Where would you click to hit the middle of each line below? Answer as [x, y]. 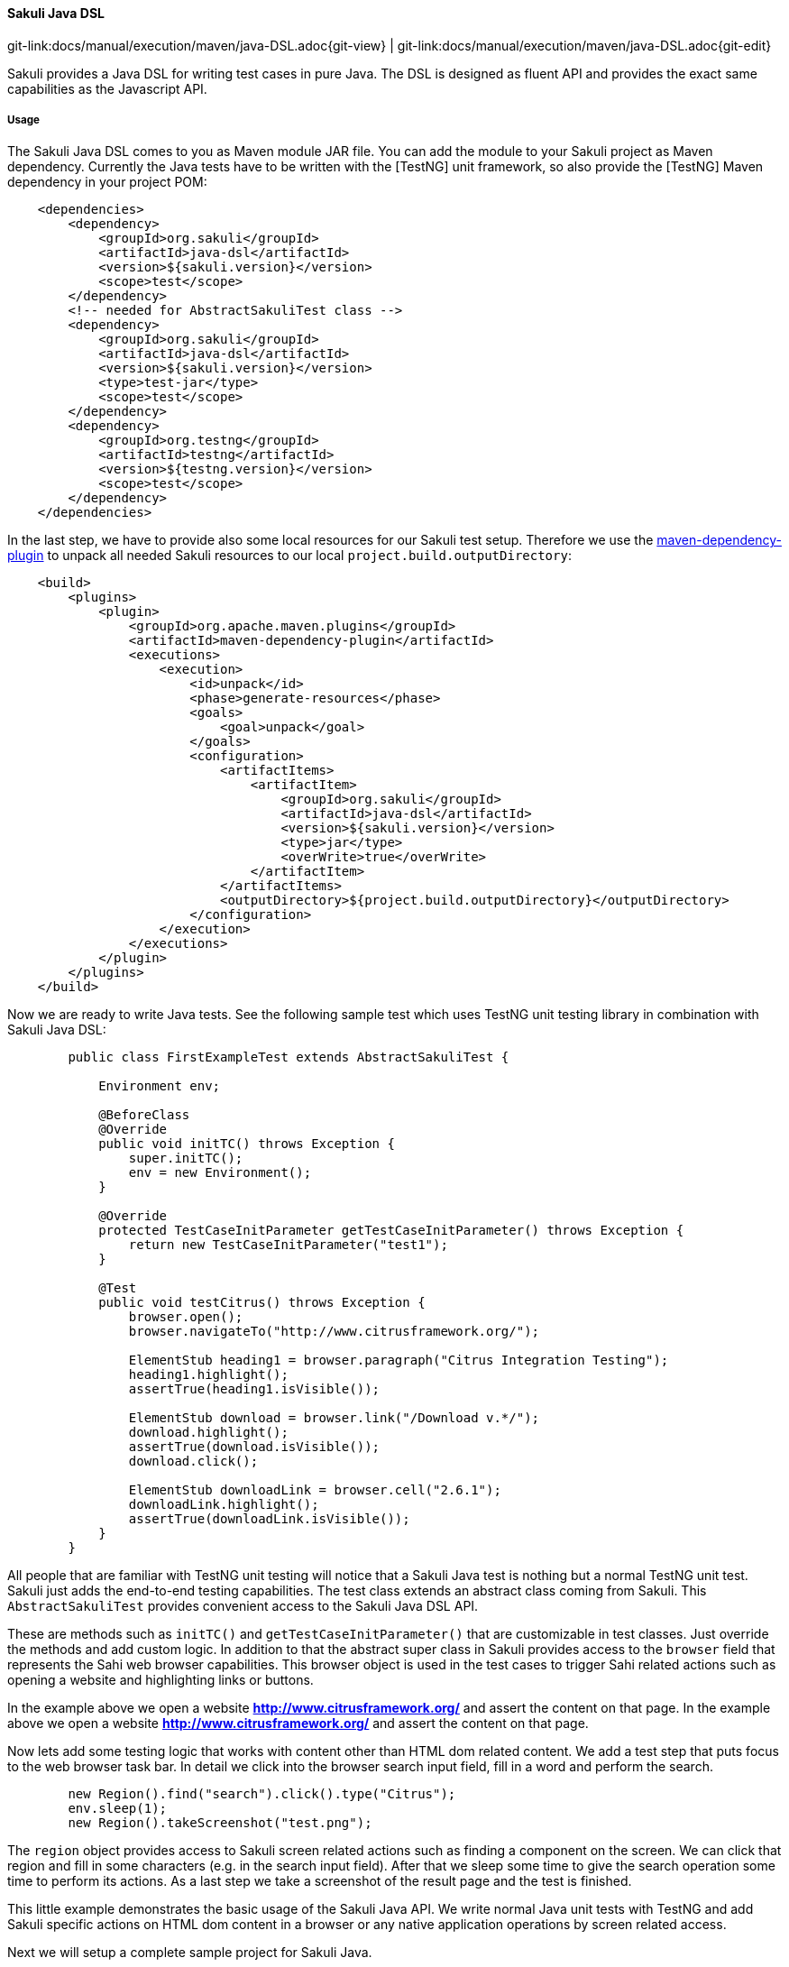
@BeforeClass [144, 1115]
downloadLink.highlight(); [224, 1505]
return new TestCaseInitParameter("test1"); [288, 1245]
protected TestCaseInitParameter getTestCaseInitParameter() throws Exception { [391, 1231]
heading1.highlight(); [208, 1375]
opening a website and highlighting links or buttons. [161, 1680]
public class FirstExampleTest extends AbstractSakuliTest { [289, 1057]
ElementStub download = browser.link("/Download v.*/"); [334, 1418]
